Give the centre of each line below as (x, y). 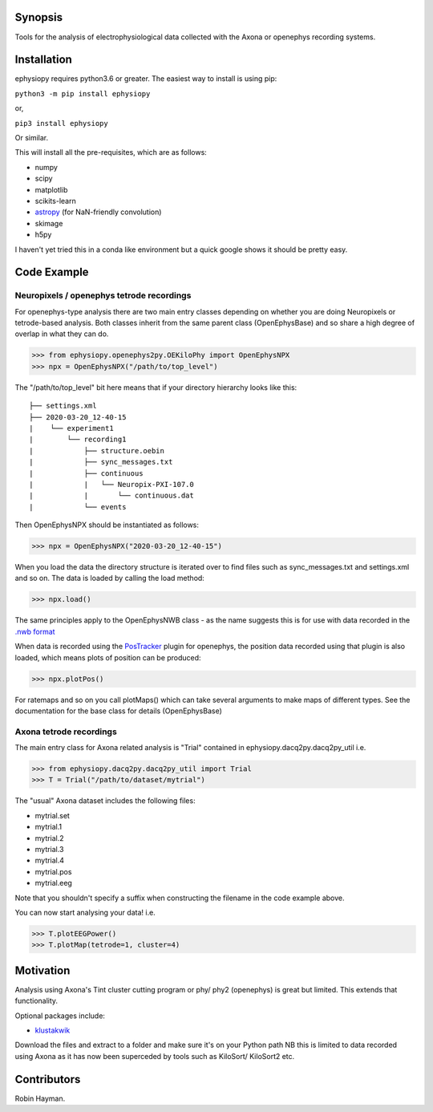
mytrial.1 (49, 827)
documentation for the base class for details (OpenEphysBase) (118, 711)
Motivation (42, 970)
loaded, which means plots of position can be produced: (108, 657)
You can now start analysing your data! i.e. (85, 912)
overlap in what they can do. (62, 334)
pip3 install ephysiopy (61, 123)
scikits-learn (55, 201)
